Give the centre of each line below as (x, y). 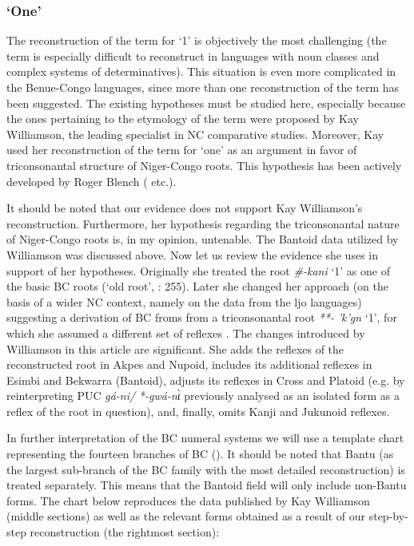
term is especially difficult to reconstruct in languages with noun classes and (193, 55)
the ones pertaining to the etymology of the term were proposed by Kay (183, 119)
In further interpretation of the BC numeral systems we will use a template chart (205, 438)
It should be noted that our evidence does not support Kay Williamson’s (185, 208)
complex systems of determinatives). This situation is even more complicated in (201, 71)
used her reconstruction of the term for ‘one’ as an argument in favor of (182, 150)
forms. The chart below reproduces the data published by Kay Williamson (188, 500)
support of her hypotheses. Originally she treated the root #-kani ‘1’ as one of (198, 270)
